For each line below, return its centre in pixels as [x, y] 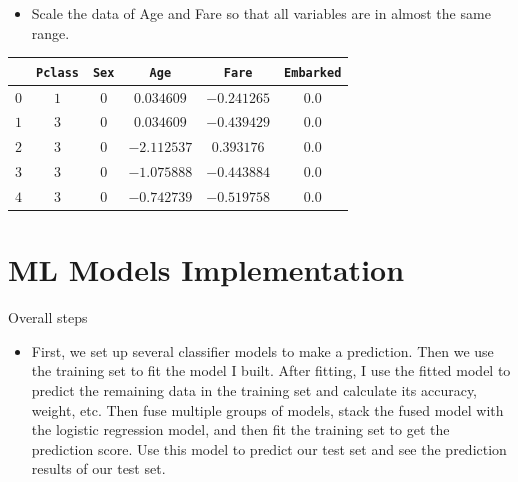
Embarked [313, 72]
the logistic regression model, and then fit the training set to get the [240, 429]
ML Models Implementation [206, 269]
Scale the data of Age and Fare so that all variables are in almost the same [261, 13]
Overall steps [48, 317]
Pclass [57, 72]
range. [50, 32]
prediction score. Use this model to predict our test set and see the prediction [269, 448]
